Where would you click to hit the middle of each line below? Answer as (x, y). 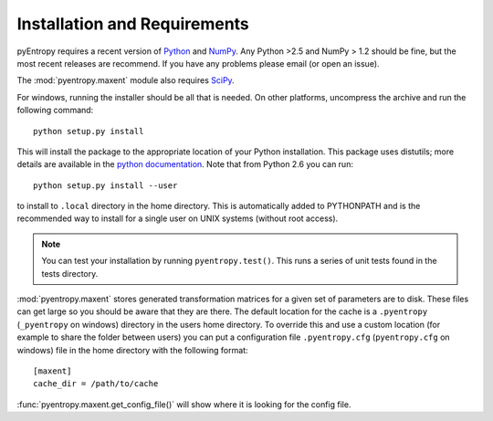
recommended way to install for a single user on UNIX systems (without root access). (178, 218)
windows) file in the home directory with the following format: (132, 350)
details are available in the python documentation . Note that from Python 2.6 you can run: (185, 164)
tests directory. (70, 273)
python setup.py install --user (105, 185)
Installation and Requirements (133, 24)
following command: (55, 111)
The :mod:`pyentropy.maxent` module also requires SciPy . (126, 80)
